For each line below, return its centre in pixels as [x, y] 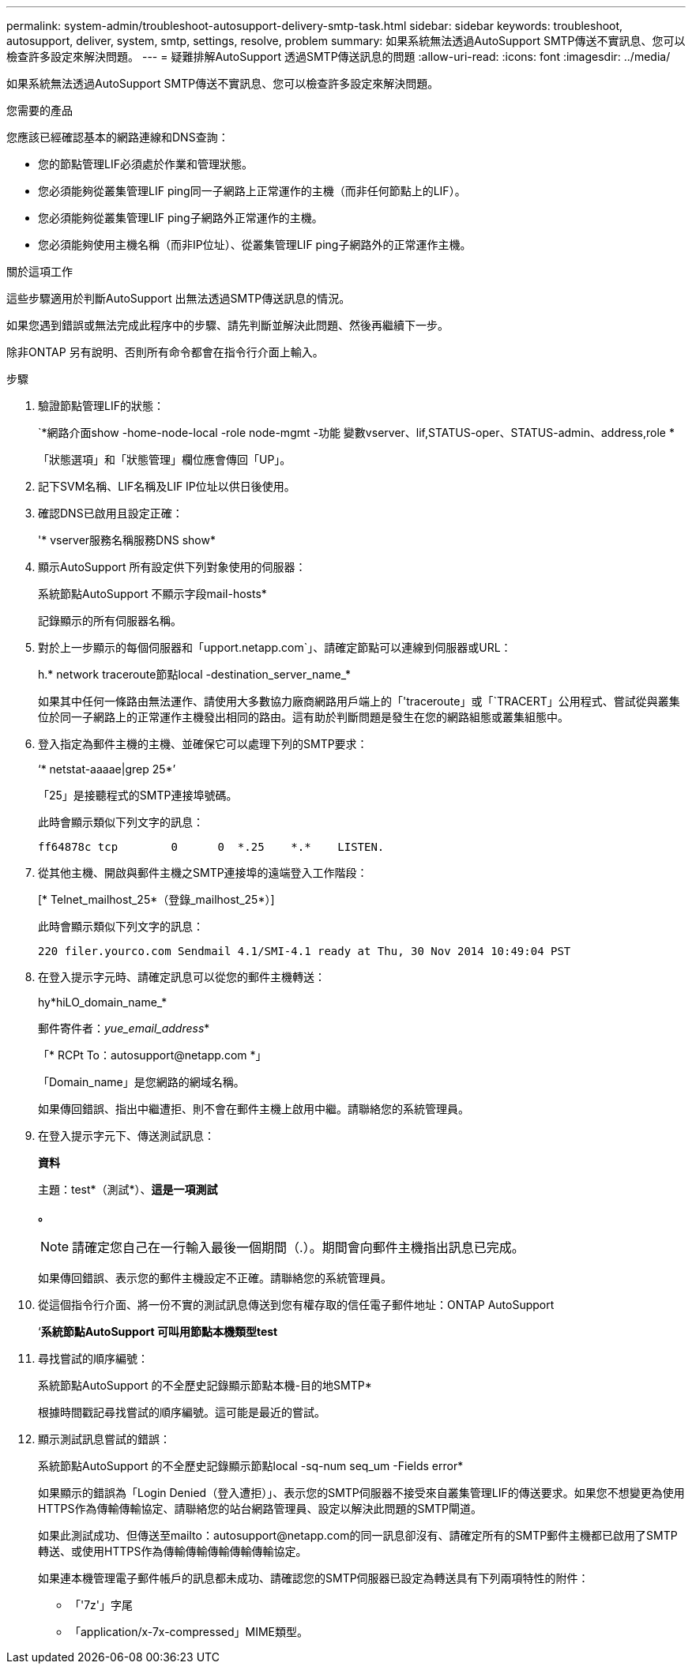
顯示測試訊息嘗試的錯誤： [104, 1439]
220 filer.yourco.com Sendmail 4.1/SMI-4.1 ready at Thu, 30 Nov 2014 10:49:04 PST [305, 951]
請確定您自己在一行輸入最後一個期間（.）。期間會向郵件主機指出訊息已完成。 [298, 1247]
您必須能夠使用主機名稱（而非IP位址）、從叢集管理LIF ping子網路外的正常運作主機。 [255, 244]
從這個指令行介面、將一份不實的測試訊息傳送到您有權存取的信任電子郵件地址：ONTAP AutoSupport [296, 1305]
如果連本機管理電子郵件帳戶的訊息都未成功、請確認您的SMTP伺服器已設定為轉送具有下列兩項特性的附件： [314, 1578]
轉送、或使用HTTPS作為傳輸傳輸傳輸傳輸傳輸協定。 [173, 1551]
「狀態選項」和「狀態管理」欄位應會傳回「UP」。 [165, 459]
